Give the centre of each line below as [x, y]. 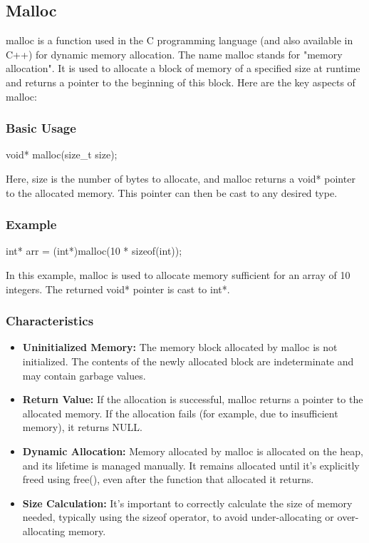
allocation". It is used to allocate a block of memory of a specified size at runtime [183, 68]
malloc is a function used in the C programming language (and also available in [180, 40]
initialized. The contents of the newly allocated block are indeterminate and [188, 361]
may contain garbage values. [84, 375]
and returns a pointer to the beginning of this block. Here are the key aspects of [181, 82]
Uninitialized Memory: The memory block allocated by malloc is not [180, 347]
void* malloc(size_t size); [62, 154]
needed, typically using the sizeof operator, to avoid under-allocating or [178, 517]
